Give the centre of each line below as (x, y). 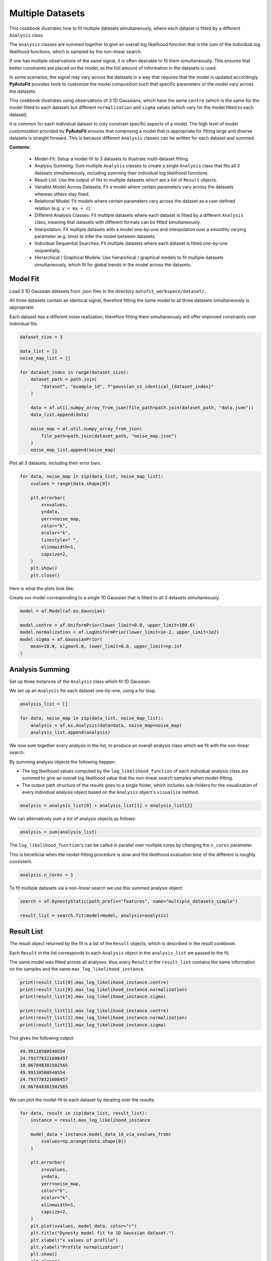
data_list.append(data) (60, 415)
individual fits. (24, 324)
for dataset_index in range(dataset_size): (75, 372)
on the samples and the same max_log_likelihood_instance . (77, 969)
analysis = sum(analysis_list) (59, 832)
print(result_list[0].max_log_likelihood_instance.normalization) (104, 989)
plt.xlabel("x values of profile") (74, 1240)
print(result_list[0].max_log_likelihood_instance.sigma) (93, 997)
